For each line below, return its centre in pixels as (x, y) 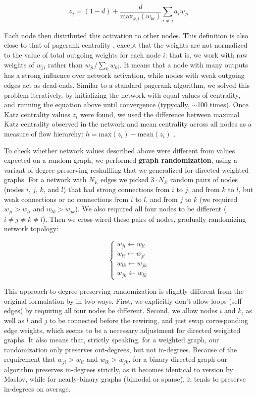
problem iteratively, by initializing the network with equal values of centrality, (122, 95)
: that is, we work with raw (206, 54)
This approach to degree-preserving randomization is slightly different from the (124, 291)
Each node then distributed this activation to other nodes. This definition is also (126, 35)
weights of (19, 64)
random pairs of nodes (204, 179)
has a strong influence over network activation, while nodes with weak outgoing (124, 75)
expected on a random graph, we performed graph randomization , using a (121, 160)
